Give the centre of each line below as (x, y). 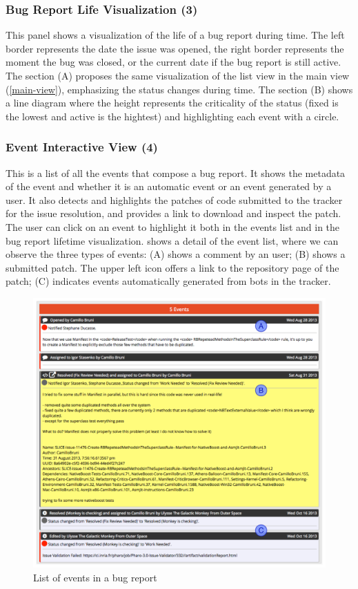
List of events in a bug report (95, 577)
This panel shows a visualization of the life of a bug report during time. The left (175, 35)
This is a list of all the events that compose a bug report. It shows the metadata (176, 172)
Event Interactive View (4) (82, 147)
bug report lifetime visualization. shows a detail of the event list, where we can (172, 240)
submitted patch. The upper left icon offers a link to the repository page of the (172, 267)
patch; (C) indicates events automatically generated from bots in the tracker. (168, 281)
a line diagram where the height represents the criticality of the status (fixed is (172, 103)
